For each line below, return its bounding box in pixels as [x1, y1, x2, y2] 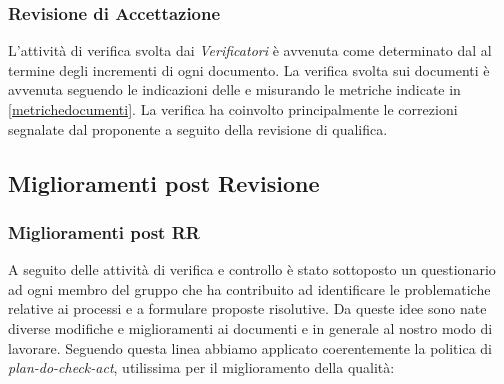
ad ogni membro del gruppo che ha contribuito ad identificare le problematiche [8, 278, 491, 299]
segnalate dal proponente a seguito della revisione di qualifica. [8, 118, 388, 139]
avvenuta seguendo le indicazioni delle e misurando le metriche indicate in [8, 79, 461, 100]
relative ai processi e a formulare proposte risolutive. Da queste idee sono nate [8, 298, 487, 319]
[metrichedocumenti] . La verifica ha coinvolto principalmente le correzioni [8, 99, 458, 119]
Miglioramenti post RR [8, 219, 200, 244]
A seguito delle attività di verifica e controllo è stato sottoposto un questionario [8, 259, 496, 280]
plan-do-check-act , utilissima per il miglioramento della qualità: [8, 357, 395, 378]
